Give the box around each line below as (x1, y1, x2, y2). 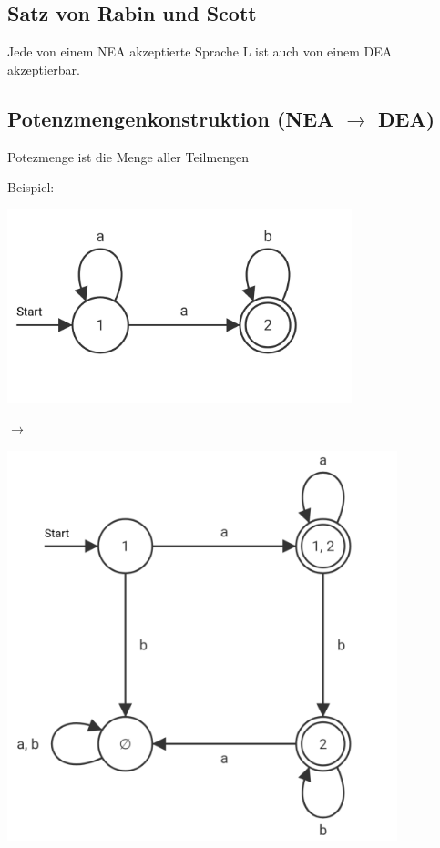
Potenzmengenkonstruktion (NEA (7, 104, 334, 132)
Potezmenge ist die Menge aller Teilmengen (7, 147, 250, 166)
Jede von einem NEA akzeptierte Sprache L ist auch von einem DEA (7, 42, 393, 61)
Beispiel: (7, 178, 55, 197)
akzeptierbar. (7, 59, 80, 78)
